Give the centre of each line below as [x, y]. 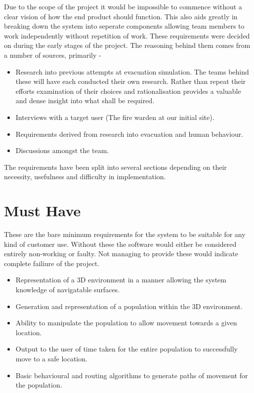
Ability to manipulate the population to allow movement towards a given [126, 323]
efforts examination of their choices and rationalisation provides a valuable [128, 91]
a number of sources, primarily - [53, 55]
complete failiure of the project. [52, 263]
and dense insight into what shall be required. [85, 100]
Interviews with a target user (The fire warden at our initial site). [115, 117]
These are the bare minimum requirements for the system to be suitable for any [125, 234]
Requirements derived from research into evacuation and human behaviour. [129, 134]
